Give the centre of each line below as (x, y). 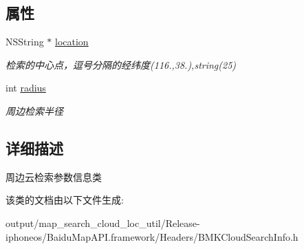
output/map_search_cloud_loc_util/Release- (103, 223)
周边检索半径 (34, 110)
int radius (26, 88)
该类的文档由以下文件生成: (65, 200)
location (72, 42)
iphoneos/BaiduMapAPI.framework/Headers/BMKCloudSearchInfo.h (152, 236)
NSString (25, 42)
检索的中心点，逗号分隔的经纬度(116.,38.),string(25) (121, 64)
